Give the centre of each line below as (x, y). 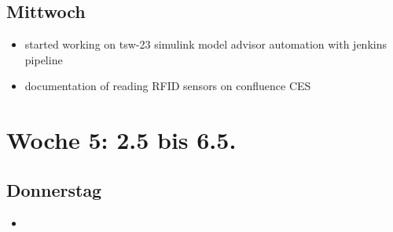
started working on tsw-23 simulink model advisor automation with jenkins (206, 44)
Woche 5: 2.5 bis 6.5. (121, 140)
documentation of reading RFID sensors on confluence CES (168, 86)
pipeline (44, 59)
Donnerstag (54, 189)
